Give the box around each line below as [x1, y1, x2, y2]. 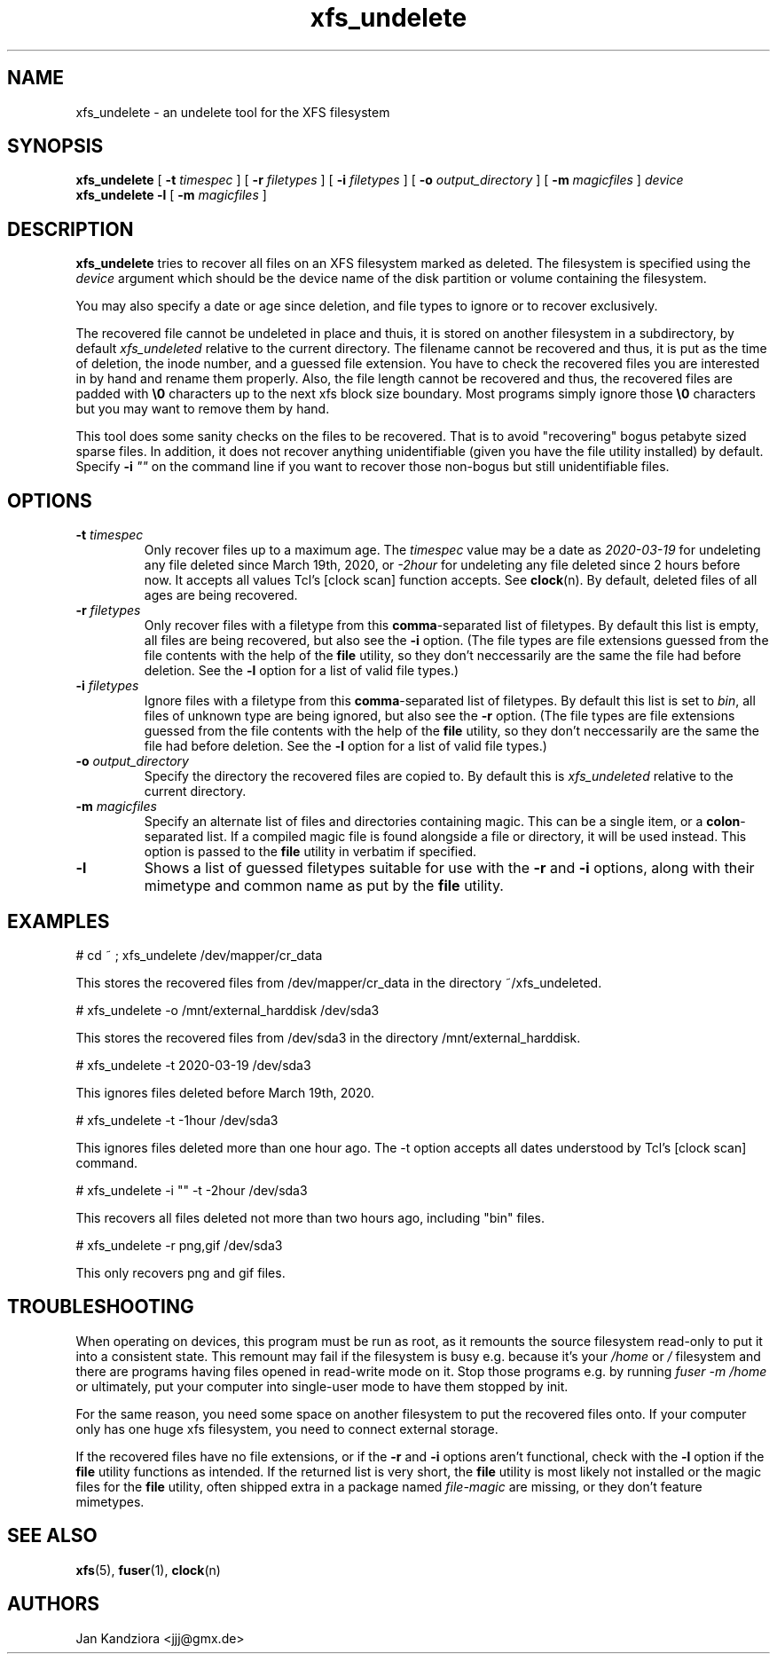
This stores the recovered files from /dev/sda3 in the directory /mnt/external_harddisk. [75, 1029, 581, 1045]
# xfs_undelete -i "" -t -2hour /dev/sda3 [75, 1182, 308, 1198]
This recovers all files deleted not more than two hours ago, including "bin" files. [75, 1209, 545, 1225]
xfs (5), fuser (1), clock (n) [75, 1562, 221, 1578]
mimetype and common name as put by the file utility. [144, 877, 504, 895]
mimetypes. [75, 1493, 145, 1509]
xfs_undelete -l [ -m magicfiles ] [75, 187, 267, 203]
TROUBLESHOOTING [7, 1295, 194, 1319]
